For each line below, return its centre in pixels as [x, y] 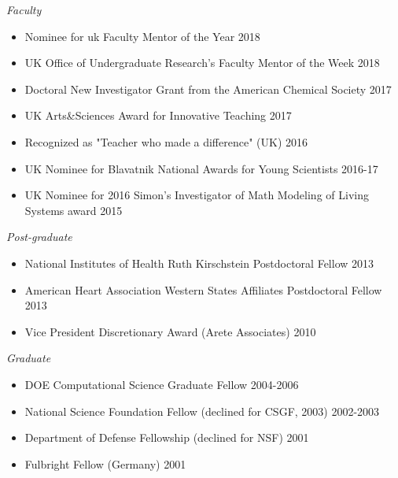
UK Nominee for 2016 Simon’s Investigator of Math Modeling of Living [197, 195]
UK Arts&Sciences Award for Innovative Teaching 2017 [158, 115]
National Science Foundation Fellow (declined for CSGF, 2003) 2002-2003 [202, 411]
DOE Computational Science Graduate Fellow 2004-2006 [162, 384]
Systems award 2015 [74, 210]
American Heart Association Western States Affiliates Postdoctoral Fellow [203, 289]
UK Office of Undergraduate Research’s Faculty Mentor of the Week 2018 [202, 63]
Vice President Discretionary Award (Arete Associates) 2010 [170, 331]
